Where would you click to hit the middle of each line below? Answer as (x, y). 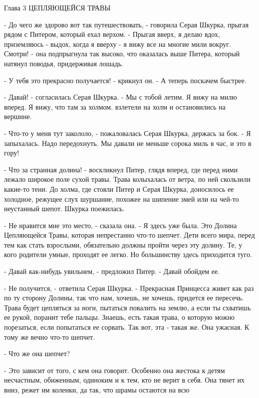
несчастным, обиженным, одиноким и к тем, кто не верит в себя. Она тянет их (124, 380)
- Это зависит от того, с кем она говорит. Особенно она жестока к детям (115, 370)
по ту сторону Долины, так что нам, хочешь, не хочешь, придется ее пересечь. (124, 298)
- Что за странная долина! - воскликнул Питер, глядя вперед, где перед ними (121, 169)
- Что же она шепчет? (37, 353)
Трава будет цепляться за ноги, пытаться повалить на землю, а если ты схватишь (128, 307)
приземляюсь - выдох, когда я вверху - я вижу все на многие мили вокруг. (118, 44)
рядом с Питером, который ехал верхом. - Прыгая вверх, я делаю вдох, (112, 34)
